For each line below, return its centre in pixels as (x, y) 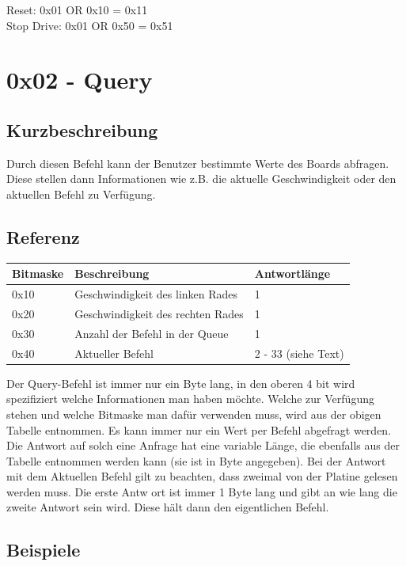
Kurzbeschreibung (82, 129)
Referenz (43, 236)
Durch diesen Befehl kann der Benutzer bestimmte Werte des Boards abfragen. (198, 163)
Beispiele (44, 550)
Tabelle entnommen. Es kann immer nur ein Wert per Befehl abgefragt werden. (199, 429)
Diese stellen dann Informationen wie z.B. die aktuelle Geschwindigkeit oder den (201, 179)
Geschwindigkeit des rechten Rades (159, 313)
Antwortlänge (292, 274)
